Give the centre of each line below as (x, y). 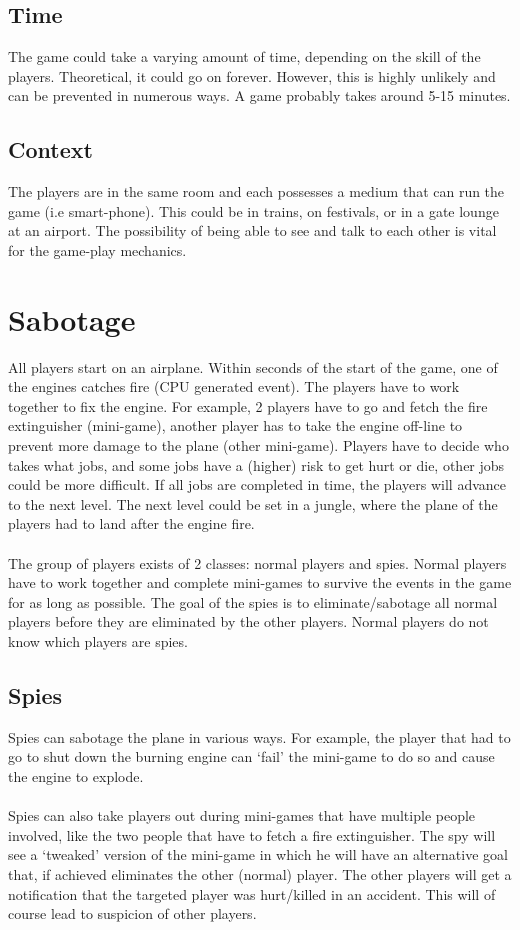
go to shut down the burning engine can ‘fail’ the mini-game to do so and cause (251, 756)
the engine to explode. (76, 775)
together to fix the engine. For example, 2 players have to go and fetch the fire (248, 405)
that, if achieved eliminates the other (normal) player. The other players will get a (260, 873)
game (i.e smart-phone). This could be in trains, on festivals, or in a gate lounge (253, 210)
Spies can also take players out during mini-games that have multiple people (242, 815)
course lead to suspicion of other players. (132, 913)
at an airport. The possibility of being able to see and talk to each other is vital (252, 230)
